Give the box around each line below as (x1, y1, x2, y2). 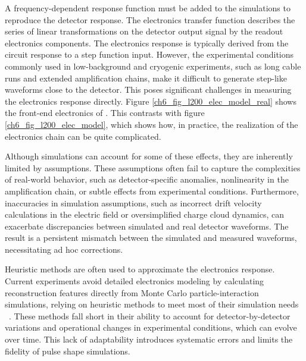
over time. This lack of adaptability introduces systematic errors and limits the (5, 333, 293, 346)
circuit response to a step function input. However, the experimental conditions (5, 48, 294, 61)
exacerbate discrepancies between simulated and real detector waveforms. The (5, 219, 289, 232)
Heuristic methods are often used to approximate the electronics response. (5, 263, 275, 275)
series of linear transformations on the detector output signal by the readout (5, 25, 283, 37)
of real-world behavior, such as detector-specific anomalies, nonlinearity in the (5, 173, 289, 186)
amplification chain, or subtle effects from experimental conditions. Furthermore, (5, 184, 299, 197)
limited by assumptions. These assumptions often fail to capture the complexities (5, 161, 301, 174)
